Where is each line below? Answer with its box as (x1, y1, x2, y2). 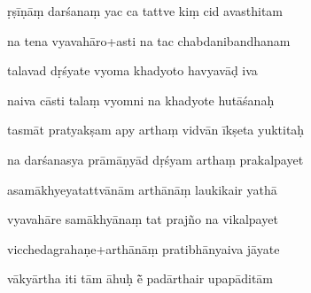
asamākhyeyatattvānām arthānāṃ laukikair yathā (7, 180, 277, 198)
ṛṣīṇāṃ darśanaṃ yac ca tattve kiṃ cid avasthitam (7, 2, 283, 19)
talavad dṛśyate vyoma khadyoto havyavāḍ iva (7, 61, 258, 80)
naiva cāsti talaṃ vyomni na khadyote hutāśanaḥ (7, 90, 275, 109)
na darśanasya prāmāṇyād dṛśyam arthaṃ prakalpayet (7, 150, 304, 168)
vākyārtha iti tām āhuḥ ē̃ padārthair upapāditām (7, 269, 274, 288)
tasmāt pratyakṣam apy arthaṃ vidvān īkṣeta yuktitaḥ (7, 120, 305, 139)
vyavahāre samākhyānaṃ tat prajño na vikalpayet (7, 210, 278, 228)
